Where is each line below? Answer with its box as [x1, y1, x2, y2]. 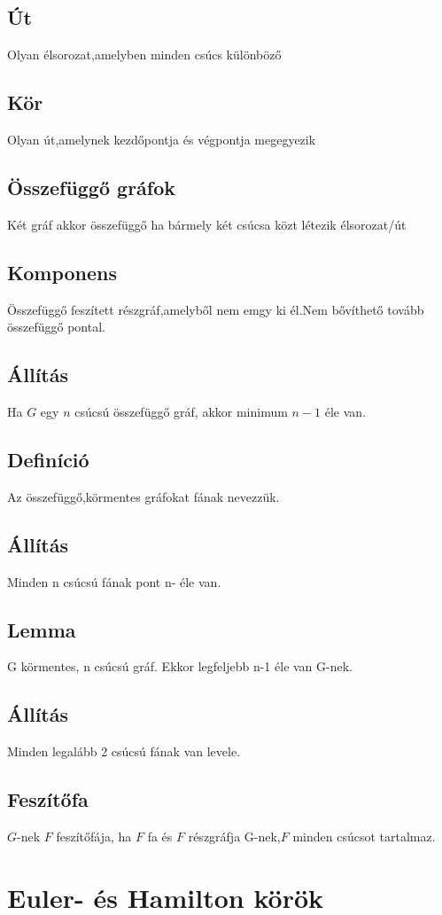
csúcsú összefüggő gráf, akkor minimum [74, 402, 288, 420]
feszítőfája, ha [56, 826, 132, 845]
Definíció [7, 445, 89, 473]
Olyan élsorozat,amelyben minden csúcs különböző [7, 45, 282, 64]
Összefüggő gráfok [7, 173, 176, 200]
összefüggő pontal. [7, 317, 105, 336]
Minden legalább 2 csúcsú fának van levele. [7, 742, 241, 761]
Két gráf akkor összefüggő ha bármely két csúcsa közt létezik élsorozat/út [7, 215, 407, 233]
